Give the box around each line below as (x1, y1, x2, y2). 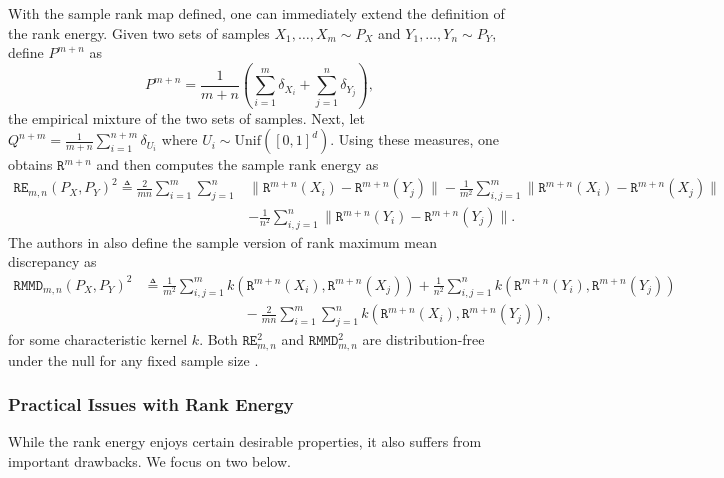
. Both (199, 329, 238, 350)
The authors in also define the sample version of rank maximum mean (8, 231, 437, 252)
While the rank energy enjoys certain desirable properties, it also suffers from (8, 431, 482, 452)
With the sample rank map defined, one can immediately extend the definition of (8, 3, 505, 23)
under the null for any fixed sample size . (8, 349, 259, 370)
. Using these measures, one (330, 129, 499, 150)
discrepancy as (8, 251, 97, 272)
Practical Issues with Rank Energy (8, 392, 294, 417)
